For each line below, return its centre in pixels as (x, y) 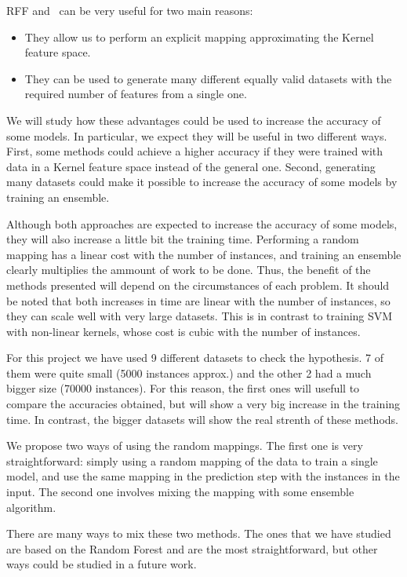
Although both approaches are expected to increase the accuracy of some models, (202, 223)
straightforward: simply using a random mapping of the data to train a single (192, 460)
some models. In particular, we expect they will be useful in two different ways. (197, 135)
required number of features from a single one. (136, 94)
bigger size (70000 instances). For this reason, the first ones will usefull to (183, 388)
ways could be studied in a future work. (102, 564)
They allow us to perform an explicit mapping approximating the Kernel (199, 37)
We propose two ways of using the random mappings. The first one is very (185, 446)
